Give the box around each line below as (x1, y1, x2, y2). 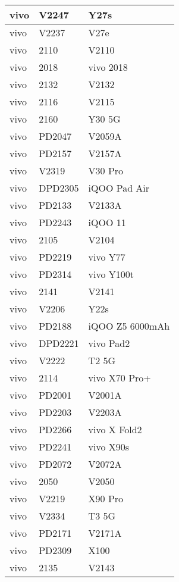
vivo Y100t (88, 267, 134, 281)
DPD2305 (39, 181, 79, 195)
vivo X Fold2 (88, 423, 142, 436)
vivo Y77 (88, 250, 125, 264)
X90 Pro (88, 492, 124, 505)
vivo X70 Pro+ (88, 371, 151, 384)
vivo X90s (88, 440, 130, 453)
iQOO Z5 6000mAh (88, 319, 170, 333)
